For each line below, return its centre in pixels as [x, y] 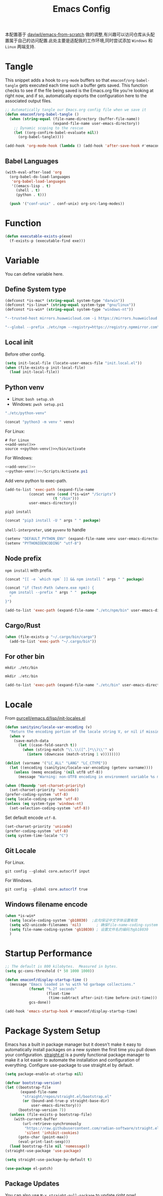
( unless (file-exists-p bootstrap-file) [51, 1115]
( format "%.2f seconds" [53, 989]
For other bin [25, 656]
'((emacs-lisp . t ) [31, 186]
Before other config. [25, 354]
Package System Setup [53, 1031]
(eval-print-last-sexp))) [44, 1142]
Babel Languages [32, 161]
